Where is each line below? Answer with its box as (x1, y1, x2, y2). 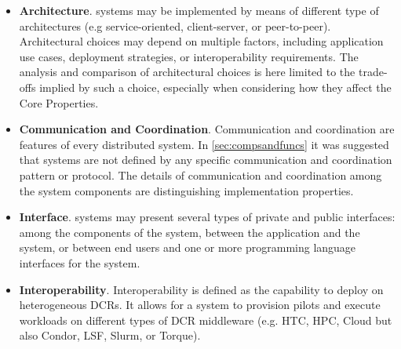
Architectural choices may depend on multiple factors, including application (19, 33, 384, 49)
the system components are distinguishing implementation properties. (19, 182, 354, 198)
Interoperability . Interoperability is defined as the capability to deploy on (19, 281, 384, 297)
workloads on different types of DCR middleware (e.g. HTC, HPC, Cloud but (19, 311, 392, 328)
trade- (358, 64, 388, 80)
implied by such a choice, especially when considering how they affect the (39, 78, 392, 95)
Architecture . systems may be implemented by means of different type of (19, 2, 379, 18)
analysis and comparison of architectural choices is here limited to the (19, 64, 355, 80)
